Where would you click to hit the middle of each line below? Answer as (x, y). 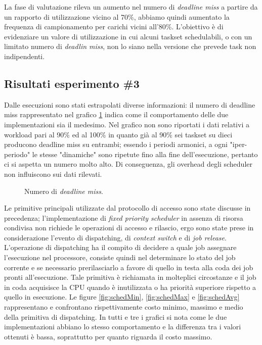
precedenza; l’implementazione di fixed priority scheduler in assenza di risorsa (124, 217)
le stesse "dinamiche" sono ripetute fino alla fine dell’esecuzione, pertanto (145, 154)
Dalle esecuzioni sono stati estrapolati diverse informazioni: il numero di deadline (130, 104)
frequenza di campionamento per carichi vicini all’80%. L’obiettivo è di (114, 27)
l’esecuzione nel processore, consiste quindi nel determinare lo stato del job (120, 257)
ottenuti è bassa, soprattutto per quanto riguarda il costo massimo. (108, 336)
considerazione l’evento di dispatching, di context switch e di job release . (115, 237)
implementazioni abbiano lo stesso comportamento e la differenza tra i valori (123, 327)
